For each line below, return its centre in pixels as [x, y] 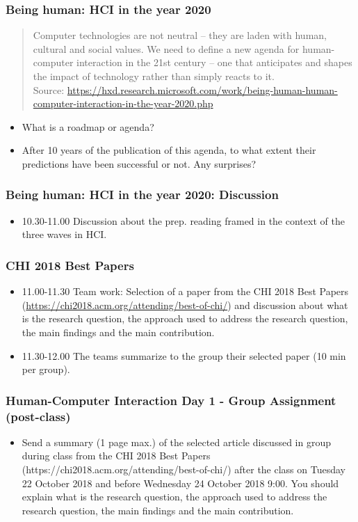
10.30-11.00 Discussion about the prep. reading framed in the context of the [183, 220]
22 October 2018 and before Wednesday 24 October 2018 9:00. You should [180, 483]
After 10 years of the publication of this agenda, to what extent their [169, 150]
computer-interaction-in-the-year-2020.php [123, 103]
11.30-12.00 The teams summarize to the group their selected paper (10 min [184, 355]
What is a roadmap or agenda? [88, 126]
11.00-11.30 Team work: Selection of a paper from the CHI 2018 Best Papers [185, 291]
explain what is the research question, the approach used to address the [174, 497]
